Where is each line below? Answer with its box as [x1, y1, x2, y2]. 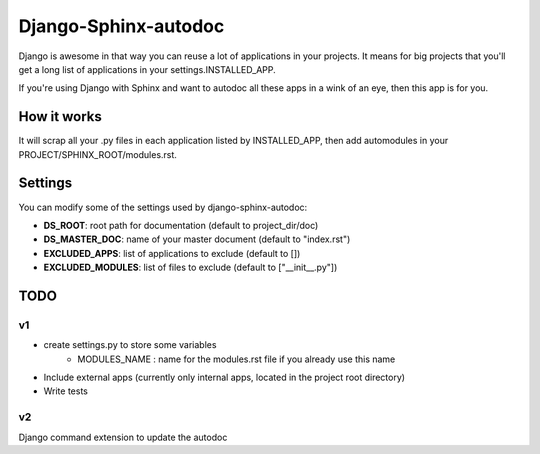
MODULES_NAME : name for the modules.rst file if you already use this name [77, 353, 396, 365]
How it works [18, 108, 102, 125]
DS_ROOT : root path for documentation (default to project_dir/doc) [43, 219, 319, 231]
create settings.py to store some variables [43, 339, 217, 351]
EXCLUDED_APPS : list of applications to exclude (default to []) [43, 247, 301, 259]
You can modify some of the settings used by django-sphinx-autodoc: [18, 201, 308, 213]
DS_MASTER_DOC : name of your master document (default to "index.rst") [43, 233, 351, 245]
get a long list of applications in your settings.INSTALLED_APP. [18, 63, 277, 75]
